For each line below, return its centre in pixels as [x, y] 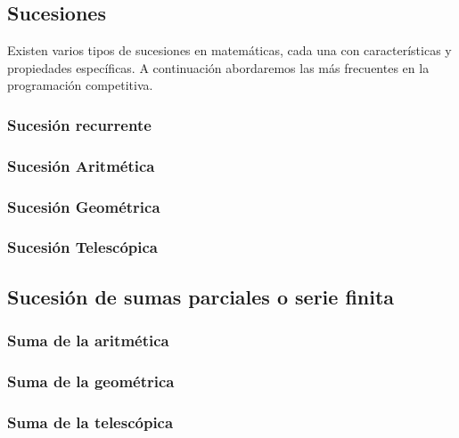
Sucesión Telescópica [83, 247]
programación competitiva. [80, 85]
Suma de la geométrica [91, 381]
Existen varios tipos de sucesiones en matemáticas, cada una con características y [229, 50]
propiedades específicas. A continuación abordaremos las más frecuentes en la [218, 67]
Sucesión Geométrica [84, 206]
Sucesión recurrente [79, 124]
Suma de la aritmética [88, 341]
